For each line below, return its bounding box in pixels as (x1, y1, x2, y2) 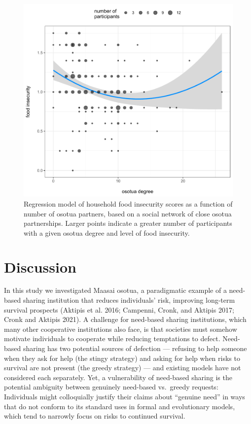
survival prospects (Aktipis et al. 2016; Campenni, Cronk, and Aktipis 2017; (4, 304, 234, 315)
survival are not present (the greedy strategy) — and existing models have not (4, 362, 241, 373)
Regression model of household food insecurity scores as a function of (24, 198, 233, 209)
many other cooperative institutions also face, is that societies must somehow (4, 323, 237, 334)
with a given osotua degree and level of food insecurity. (24, 227, 190, 238)
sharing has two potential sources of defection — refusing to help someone (23, 343, 247, 353)
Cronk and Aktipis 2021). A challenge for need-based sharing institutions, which (4, 314, 247, 324)
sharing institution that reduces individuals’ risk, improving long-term (23, 295, 235, 305)
